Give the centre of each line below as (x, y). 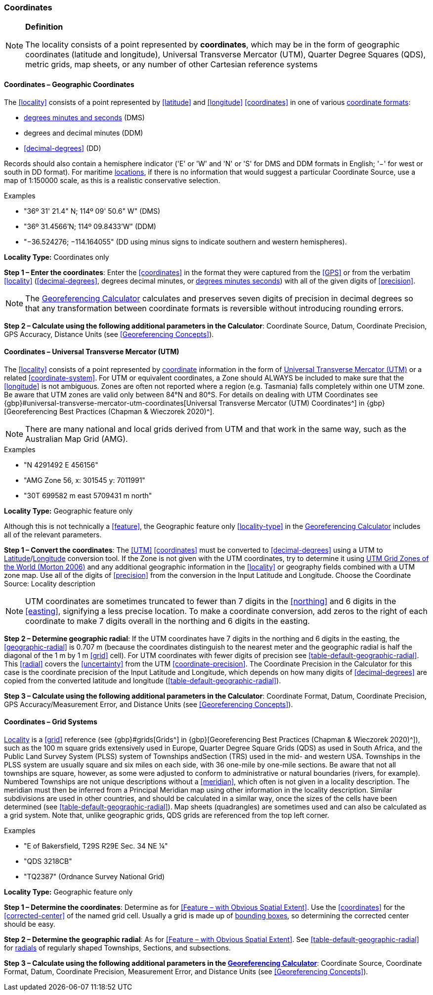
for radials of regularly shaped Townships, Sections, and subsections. (117, 948)
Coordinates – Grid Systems (51, 722)
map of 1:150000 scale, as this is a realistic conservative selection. (112, 180)
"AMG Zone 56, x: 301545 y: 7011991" (85, 480)
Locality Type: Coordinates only (57, 257)
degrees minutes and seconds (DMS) (84, 117)
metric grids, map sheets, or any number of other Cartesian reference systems (172, 65)
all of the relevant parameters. (53, 534)
